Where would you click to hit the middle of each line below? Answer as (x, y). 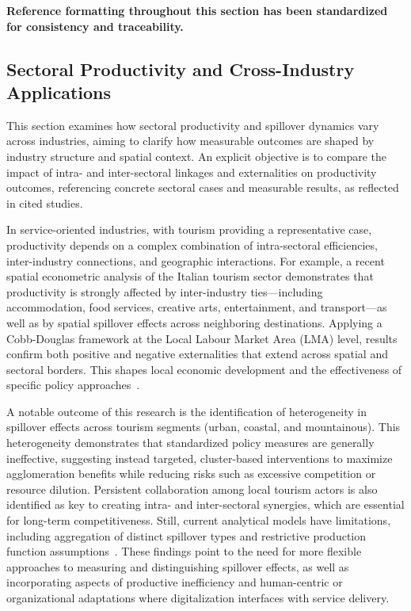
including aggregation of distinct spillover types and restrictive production (186, 535)
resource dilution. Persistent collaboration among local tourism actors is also (192, 489)
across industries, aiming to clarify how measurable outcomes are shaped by (190, 141)
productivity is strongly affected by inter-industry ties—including (165, 291)
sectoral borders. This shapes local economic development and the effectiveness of (204, 369)
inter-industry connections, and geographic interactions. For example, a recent (196, 260)
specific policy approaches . (73, 385)
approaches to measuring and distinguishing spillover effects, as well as (178, 566)
